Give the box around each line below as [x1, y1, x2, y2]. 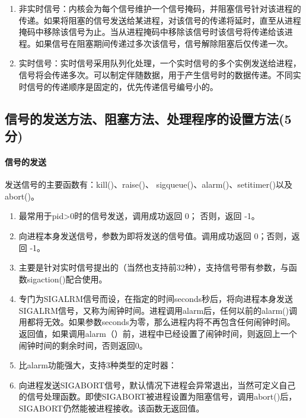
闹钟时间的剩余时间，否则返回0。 [18, 339, 148, 351]
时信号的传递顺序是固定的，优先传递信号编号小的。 [18, 80, 218, 92]
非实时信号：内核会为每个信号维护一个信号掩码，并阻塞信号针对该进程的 [18, 2, 301, 14]
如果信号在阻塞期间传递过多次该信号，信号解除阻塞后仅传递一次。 [35, 37, 293, 49]
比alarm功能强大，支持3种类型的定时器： [18, 359, 177, 371]
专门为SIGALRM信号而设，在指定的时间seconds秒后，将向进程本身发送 [18, 292, 294, 305]
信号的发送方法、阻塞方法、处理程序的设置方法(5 [5, 109, 292, 127]
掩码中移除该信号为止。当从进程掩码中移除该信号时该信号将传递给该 [18, 25, 285, 38]
